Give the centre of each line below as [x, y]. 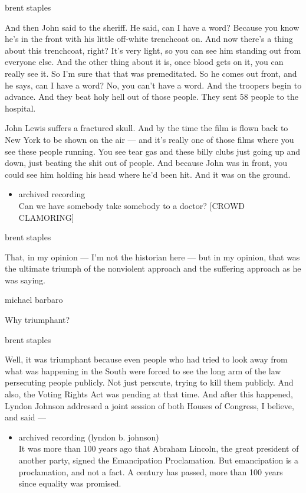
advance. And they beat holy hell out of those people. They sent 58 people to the [152, 97]
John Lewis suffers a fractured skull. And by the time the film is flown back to [147, 128]
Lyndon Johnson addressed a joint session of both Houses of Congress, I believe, [149, 405]
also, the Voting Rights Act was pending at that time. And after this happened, [149, 394]
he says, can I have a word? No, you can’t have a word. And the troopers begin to [153, 85]
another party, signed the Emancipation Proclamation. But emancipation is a [158, 460]
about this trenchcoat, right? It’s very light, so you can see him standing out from [153, 50]
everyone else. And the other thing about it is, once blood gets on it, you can [144, 62]
